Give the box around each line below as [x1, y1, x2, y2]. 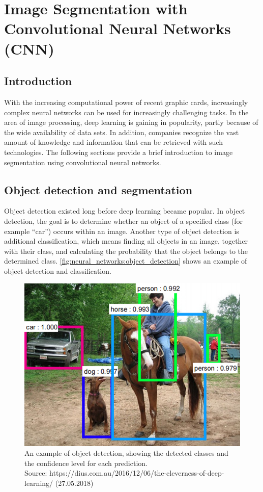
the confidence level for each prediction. [24, 457, 148, 468]
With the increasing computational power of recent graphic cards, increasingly [4, 96, 248, 107]
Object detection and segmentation [4, 182, 193, 197]
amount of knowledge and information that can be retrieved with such [4, 137, 223, 147]
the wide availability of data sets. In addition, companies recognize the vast [4, 126, 239, 137]
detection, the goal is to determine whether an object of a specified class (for [4, 215, 243, 226]
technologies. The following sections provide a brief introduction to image [4, 146, 233, 157]
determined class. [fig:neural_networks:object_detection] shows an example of [4, 255, 247, 266]
